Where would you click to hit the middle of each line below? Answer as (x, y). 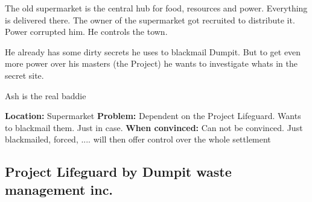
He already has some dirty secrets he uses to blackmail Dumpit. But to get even (153, 51)
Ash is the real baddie (46, 95)
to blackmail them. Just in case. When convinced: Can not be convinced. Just (154, 127)
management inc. (59, 189)
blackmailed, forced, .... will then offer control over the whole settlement (138, 139)
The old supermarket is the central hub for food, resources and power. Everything (156, 8)
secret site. (24, 75)
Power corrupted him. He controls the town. (86, 32)
